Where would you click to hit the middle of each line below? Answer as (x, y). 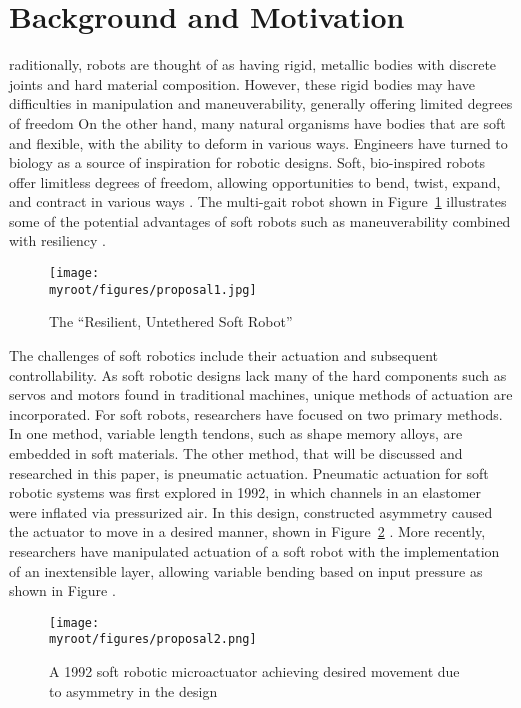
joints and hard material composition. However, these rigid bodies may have (242, 83)
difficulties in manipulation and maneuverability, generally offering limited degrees (261, 103)
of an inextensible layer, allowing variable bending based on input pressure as (246, 570)
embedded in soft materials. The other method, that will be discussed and (236, 452)
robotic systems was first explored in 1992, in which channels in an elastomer (245, 492)
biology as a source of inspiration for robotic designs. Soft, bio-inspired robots (247, 162)
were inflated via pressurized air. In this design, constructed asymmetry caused (251, 511)
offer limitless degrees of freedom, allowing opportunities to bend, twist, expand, (255, 181)
